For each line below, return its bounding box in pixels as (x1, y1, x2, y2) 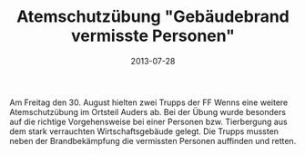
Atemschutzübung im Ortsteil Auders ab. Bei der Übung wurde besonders (9, 106, 287, 117)
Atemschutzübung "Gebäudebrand (16, 6, 290, 27)
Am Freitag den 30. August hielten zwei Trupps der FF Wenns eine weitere (9, 97, 289, 108)
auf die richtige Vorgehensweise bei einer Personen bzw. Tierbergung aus (9, 116, 289, 127)
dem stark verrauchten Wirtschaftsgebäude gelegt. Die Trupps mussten (9, 125, 280, 137)
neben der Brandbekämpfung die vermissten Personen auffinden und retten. (9, 135, 297, 146)
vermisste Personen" (71, 25, 235, 46)
